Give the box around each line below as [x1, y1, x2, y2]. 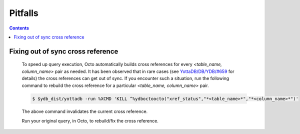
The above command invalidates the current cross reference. [21, 108, 148, 114]
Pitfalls [9, 7, 38, 18]
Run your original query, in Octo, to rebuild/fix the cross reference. [21, 117, 158, 123]
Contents [9, 25, 29, 31]
